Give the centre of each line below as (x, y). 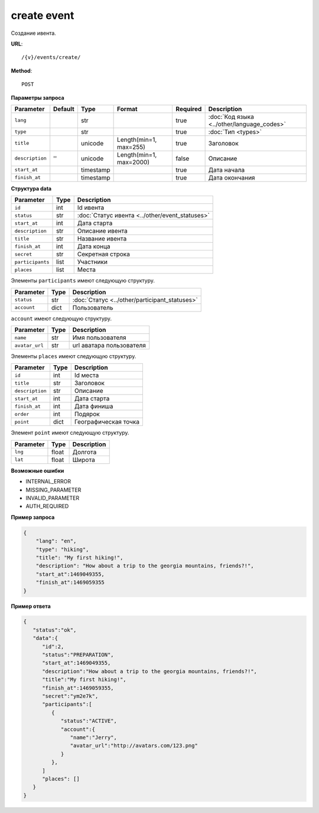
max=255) (131, 147)
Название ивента (102, 239)
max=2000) (134, 162)
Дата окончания (232, 177)
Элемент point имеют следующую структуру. (70, 433)
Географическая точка (107, 422)
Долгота (84, 452)
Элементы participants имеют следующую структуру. (83, 281)
